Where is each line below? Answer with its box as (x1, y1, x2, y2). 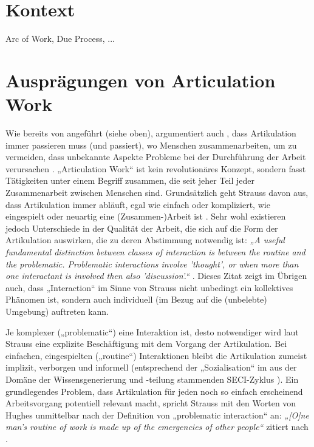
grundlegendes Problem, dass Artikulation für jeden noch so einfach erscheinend (5, 385, 303, 397)
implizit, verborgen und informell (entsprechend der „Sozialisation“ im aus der (5, 361, 297, 374)
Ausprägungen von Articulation (5, 67, 276, 92)
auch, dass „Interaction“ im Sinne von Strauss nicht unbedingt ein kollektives (5, 281, 293, 294)
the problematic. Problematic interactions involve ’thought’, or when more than (5, 257, 299, 270)
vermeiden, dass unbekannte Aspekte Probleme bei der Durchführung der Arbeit (5, 150, 306, 163)
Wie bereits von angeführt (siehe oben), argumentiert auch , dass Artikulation (5, 127, 296, 139)
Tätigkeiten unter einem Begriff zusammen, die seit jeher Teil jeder (5, 174, 255, 187)
